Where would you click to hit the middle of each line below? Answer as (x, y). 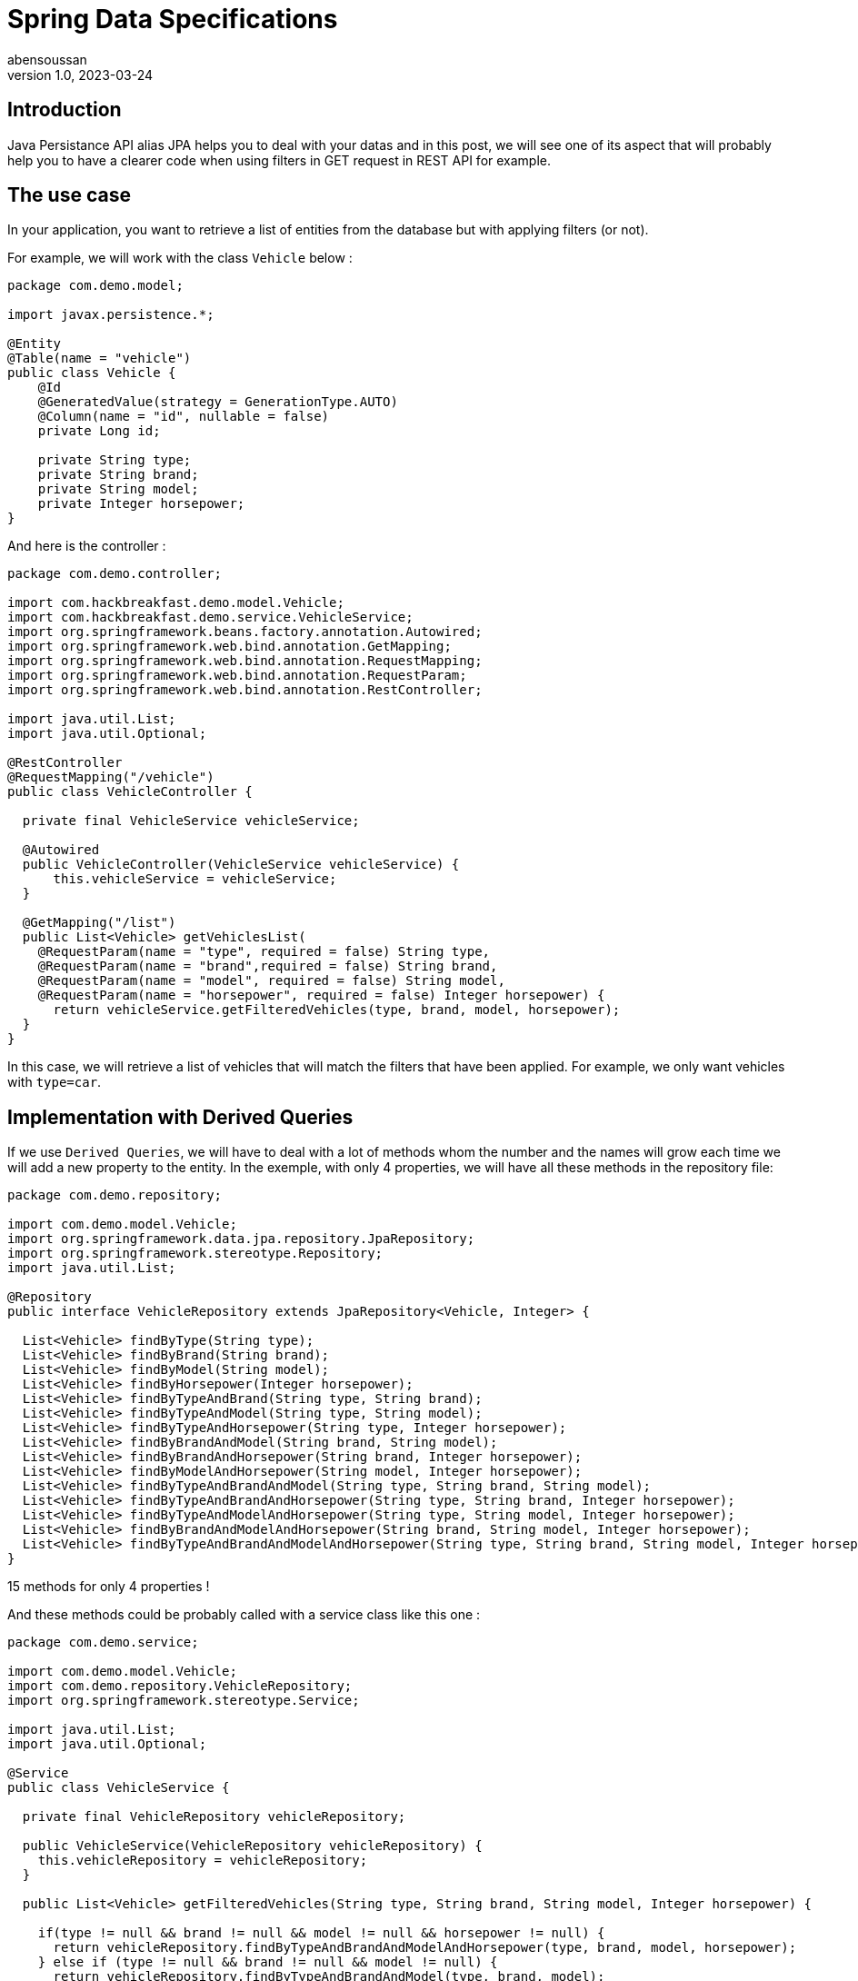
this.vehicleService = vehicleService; (195, 879)
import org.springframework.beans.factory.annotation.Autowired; (245, 632)
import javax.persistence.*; (111, 315)
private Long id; (99, 431)
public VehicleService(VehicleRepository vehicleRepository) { (252, 1846)
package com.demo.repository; (115, 1195)
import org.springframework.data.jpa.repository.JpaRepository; (241, 1239)
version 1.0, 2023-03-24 (80, 75)
